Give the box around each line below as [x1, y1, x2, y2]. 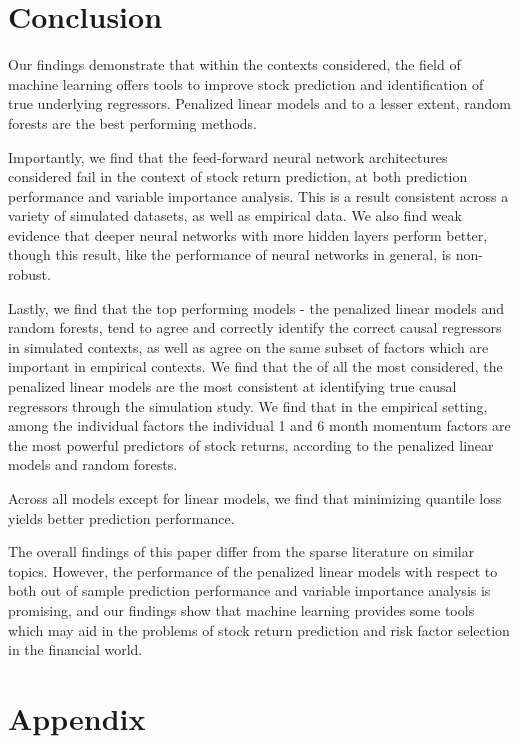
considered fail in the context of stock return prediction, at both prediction [8, 166, 468, 187]
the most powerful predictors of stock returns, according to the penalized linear [8, 434, 494, 455]
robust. [8, 264, 51, 285]
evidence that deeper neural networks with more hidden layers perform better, [8, 224, 488, 245]
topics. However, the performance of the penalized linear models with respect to [8, 560, 498, 581]
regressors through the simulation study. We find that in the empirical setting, [8, 395, 488, 416]
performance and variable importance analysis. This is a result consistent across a [8, 185, 509, 206]
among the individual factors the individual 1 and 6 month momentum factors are [8, 415, 511, 436]
